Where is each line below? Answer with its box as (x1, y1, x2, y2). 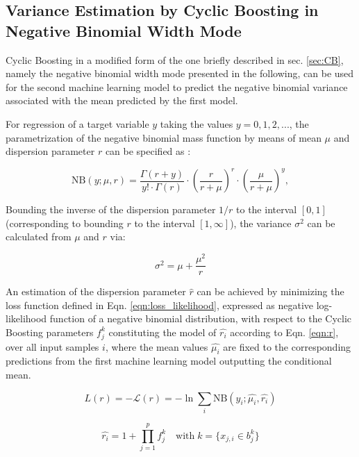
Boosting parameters (6, 324, 94, 339)
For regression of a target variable (6, 116, 149, 131)
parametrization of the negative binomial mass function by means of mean (6, 130, 322, 144)
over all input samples (6, 339, 99, 354)
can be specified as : (105, 144, 191, 158)
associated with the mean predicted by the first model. (6, 93, 238, 108)
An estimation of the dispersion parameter (6, 284, 186, 299)
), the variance (230, 215, 292, 230)
